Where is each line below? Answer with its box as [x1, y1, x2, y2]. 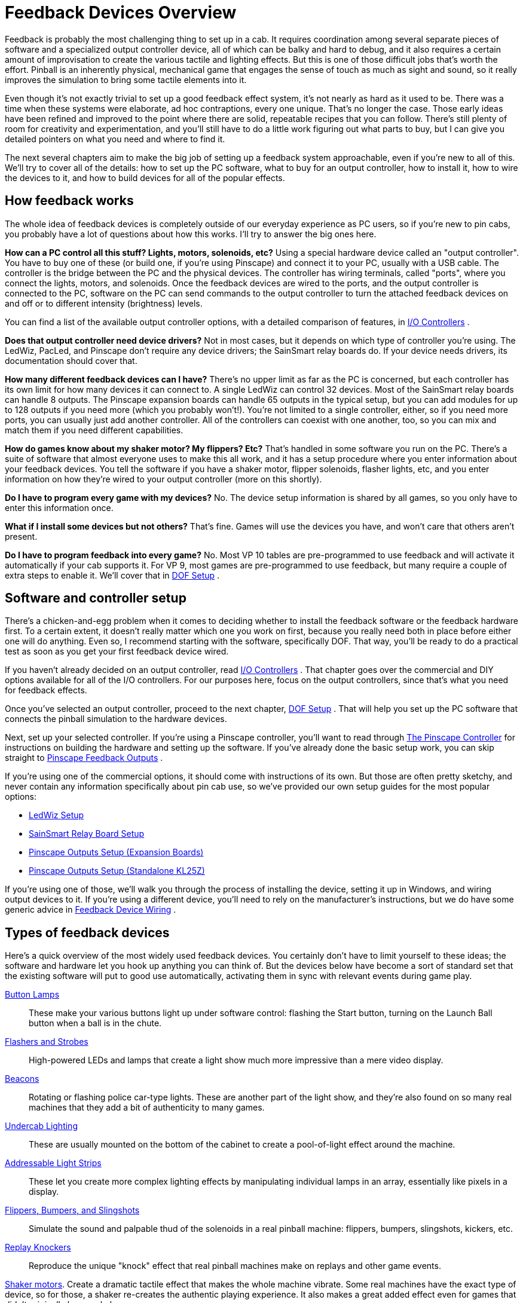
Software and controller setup [5, 591, 186, 606]
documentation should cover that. [5, 355, 137, 366]
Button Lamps [5, 989, 60, 1000]
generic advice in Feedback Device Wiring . [5, 904, 176, 915]
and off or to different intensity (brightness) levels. [5, 298, 203, 308]
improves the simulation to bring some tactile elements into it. [5, 74, 247, 85]
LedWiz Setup [29, 810, 84, 821]
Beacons [5, 1073, 39, 1084]
